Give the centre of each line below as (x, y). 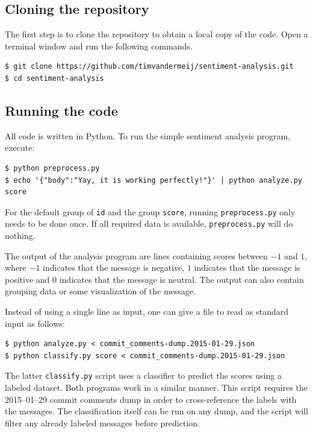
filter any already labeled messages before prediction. (102, 422)
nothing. (20, 235)
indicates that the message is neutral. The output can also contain (181, 279)
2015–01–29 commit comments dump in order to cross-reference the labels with (151, 399)
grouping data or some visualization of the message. (100, 291)
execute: (20, 147)
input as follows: (35, 323)
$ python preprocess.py (52, 168)
